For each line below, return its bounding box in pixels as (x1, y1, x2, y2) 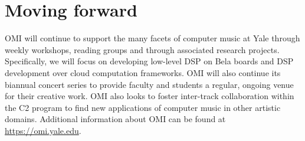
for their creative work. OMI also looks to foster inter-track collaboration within (5, 90, 294, 102)
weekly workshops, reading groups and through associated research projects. (5, 43, 280, 55)
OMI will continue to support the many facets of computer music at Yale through (5, 32, 300, 44)
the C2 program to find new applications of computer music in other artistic (5, 101, 281, 113)
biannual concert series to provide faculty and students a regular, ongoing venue (5, 78, 294, 90)
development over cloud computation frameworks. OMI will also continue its (5, 66, 281, 78)
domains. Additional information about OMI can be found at (5, 113, 226, 125)
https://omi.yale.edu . (5, 124, 81, 136)
